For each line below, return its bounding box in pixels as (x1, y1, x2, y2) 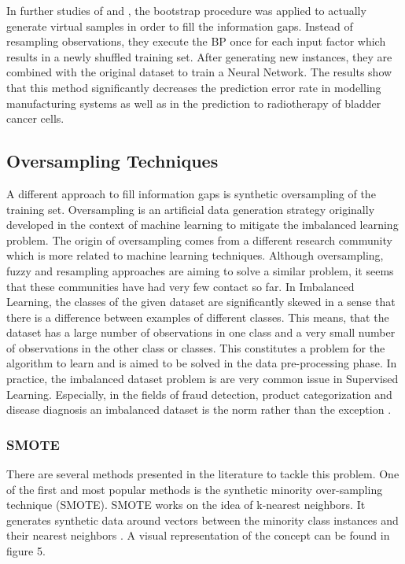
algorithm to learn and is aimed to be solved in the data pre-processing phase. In (6, 355, 397, 371)
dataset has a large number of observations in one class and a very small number (6, 324, 396, 341)
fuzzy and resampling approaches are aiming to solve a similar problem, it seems (6, 262, 394, 278)
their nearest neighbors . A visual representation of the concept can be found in (6, 527, 390, 544)
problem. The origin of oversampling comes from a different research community (6, 231, 392, 248)
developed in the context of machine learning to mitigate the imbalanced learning (6, 216, 399, 233)
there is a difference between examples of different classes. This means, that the (6, 308, 389, 325)
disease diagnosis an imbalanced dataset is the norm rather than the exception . (6, 401, 392, 418)
